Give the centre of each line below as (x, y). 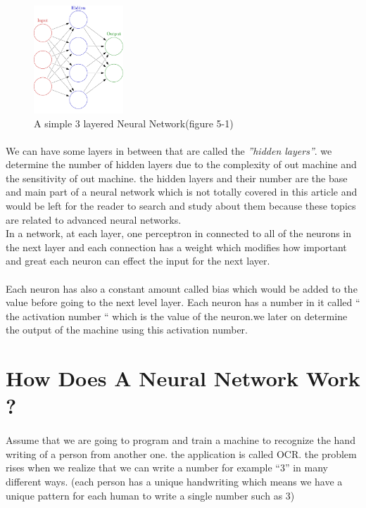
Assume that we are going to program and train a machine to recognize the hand (181, 440)
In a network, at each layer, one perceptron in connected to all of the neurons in (179, 233)
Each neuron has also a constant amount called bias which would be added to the (182, 288)
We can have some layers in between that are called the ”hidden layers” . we (169, 150)
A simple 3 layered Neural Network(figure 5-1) (134, 123)
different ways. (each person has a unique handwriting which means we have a (174, 481)
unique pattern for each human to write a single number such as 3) (150, 495)
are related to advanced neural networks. (94, 219)
